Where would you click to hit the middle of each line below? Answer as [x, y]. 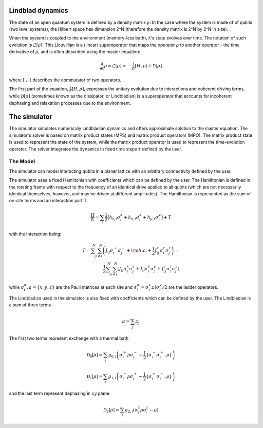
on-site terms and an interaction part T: [48, 201]
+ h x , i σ [131, 218]
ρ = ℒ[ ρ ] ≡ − [118, 65]
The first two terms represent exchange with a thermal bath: [69, 338]
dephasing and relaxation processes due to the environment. [70, 103]
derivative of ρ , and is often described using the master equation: [75, 52]
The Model [22, 162]
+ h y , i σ [151, 218]
